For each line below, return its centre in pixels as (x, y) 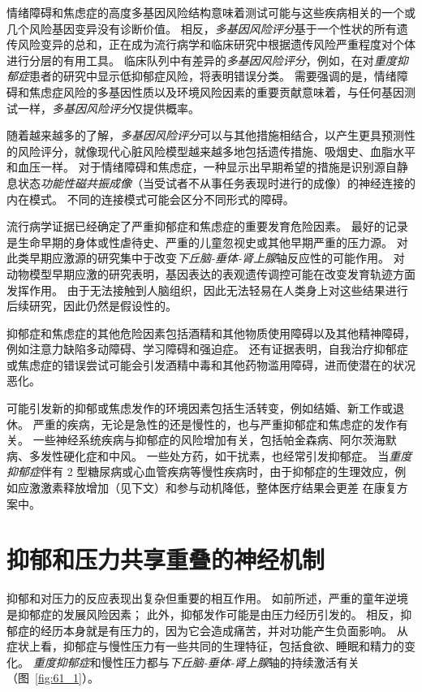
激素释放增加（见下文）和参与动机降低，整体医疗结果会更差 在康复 (218, 488)
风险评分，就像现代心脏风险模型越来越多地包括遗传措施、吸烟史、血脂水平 (216, 151)
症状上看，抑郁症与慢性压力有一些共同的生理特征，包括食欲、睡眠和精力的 (205, 646)
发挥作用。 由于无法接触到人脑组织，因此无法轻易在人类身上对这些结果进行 (207, 290)
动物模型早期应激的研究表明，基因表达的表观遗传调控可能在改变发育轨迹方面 (211, 273)
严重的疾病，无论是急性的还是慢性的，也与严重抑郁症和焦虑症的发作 (215, 424)
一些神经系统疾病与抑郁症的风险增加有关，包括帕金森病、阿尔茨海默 (215, 440)
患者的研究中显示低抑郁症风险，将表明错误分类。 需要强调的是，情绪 (213, 76)
